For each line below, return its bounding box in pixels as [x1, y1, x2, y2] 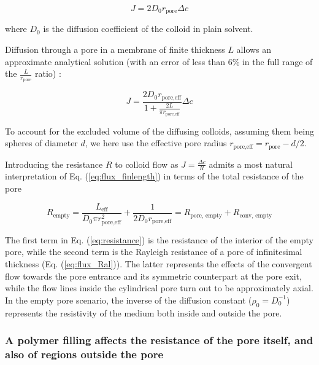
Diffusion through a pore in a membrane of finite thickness [5, 43, 225, 56]
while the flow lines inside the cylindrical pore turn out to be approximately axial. [5, 281, 313, 294]
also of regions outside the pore [5, 346, 164, 361]
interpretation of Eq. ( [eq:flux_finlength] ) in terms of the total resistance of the [5, 170, 304, 182]
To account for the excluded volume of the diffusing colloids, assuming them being [5, 124, 314, 137]
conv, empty [239, 212, 272, 219]
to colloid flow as [115, 157, 179, 170]
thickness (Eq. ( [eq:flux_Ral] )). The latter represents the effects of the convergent [5, 257, 312, 270]
